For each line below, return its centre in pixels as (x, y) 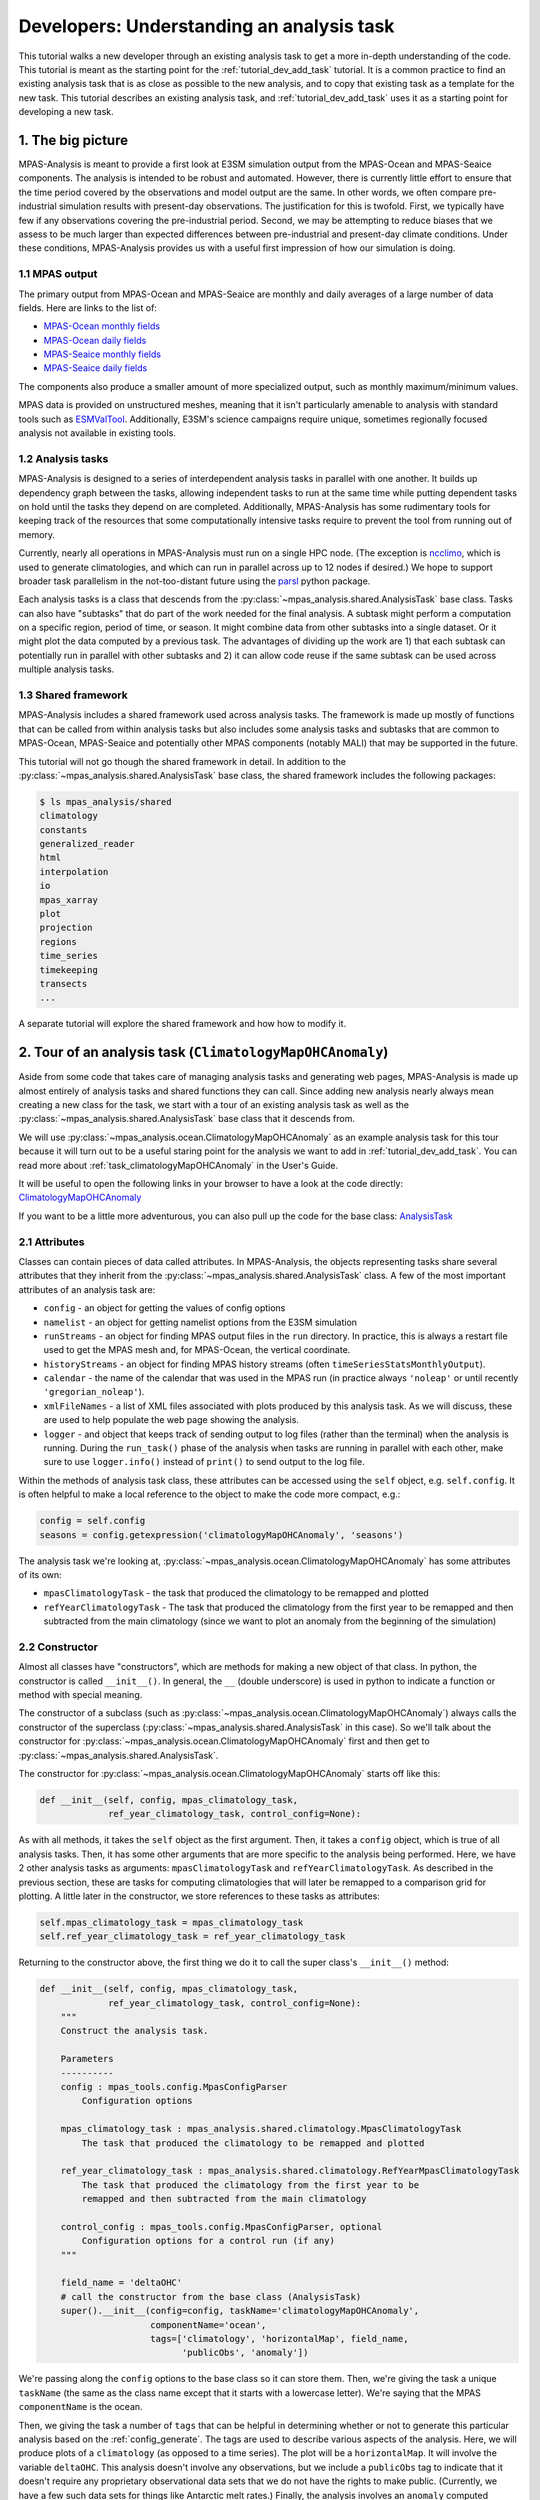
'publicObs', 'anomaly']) (245, 2353)
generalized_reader (87, 844)
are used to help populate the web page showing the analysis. (171, 1420)
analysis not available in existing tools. (97, 433)
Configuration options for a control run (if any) (208, 2241)
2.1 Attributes (51, 1242)
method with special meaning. (80, 1695)
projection (66, 928)
